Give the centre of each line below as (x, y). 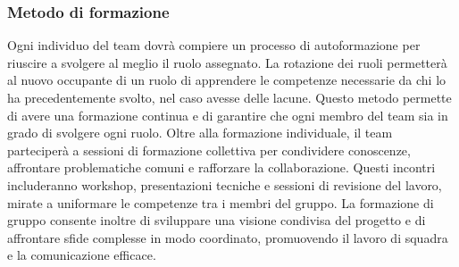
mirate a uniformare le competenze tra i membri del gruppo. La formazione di (221, 202)
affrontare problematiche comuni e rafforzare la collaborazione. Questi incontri (221, 167)
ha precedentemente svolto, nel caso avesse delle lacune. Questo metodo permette (229, 97)
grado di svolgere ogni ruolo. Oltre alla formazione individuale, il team (200, 133)
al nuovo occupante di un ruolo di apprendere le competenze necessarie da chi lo (227, 80)
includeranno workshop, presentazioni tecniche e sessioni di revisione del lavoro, (225, 184)
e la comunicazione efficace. (82, 255)
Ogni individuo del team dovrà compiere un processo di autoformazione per (214, 45)
